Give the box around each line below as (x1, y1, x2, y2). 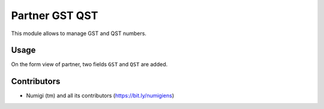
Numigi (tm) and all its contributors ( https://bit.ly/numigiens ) (26, 92, 175, 99)
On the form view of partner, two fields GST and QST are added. (11, 61, 168, 68)
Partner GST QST (11, 9, 98, 22)
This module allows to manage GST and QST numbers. (11, 30, 147, 37)
